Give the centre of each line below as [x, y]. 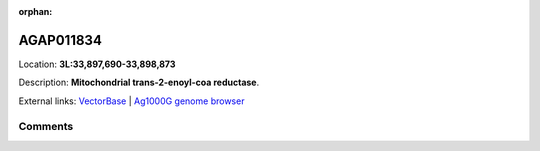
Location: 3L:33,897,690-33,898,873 [97, 64]
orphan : [35, 11]
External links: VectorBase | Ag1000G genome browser [131, 101]
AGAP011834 [60, 40]
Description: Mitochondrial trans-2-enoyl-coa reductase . [139, 82]
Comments [46, 127]
